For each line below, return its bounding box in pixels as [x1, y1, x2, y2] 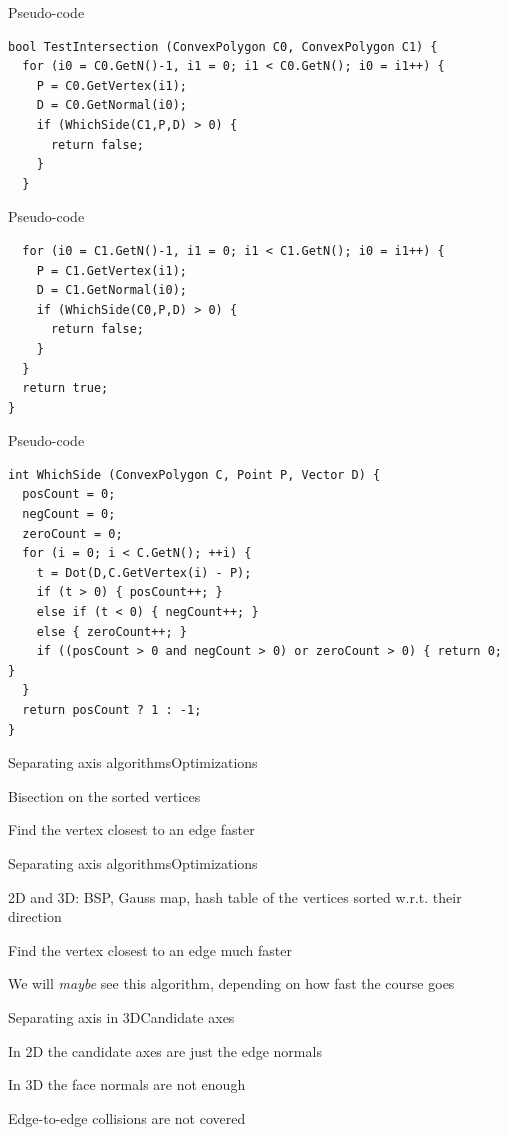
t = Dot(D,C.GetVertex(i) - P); [36, 565, 252, 580]
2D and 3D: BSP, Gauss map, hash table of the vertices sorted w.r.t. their [8, 886, 462, 907]
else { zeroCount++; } [36, 624, 187, 639]
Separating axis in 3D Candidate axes [8, 1006, 235, 1027]
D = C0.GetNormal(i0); [36, 98, 187, 113]
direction [8, 906, 62, 927]
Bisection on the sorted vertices [8, 785, 201, 806]
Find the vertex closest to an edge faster [8, 819, 255, 840]
